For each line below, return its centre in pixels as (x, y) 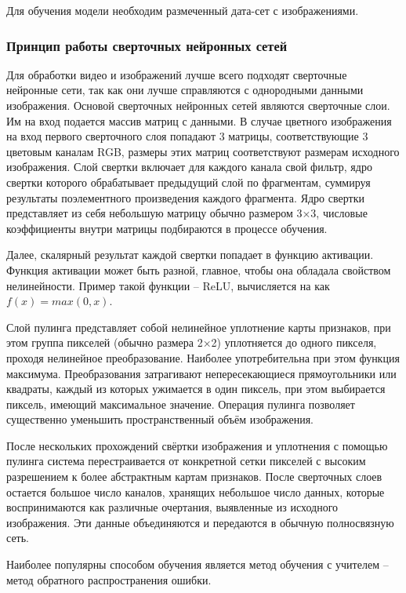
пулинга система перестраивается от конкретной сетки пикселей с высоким (186, 461)
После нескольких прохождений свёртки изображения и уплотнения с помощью (197, 445)
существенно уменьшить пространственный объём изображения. (160, 419)
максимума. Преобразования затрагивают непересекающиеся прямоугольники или (201, 373)
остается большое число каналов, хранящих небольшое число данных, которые (196, 491)
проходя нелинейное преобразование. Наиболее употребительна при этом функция (203, 357)
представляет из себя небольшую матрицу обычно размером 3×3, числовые (187, 213)
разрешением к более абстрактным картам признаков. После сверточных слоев (194, 477)
